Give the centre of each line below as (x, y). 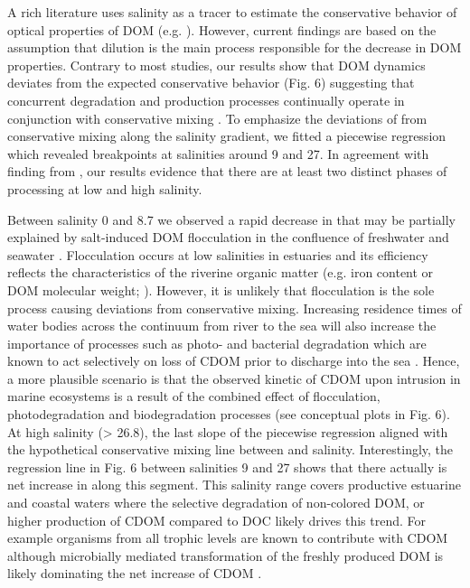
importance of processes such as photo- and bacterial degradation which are (217, 343)
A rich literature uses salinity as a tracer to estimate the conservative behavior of (232, 12)
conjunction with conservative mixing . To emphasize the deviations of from (217, 118)
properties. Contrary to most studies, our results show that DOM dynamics (216, 65)
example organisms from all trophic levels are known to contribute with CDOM (228, 538)
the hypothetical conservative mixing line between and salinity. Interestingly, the (230, 449)
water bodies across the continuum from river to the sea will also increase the (222, 326)
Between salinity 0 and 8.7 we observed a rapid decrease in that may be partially (231, 219)
